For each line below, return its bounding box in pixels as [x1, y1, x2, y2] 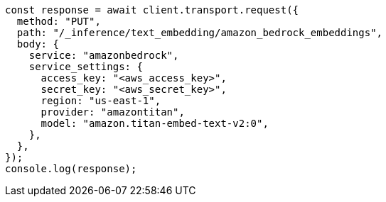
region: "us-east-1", [41, 95, 161, 106]
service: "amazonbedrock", [28, 50, 179, 61]
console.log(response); [5, 163, 137, 174]
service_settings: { [28, 61, 143, 72]
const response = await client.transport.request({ [5, 4, 299, 16]
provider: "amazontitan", [41, 106, 185, 118]
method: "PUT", [16, 16, 101, 27]
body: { [16, 38, 59, 50]
